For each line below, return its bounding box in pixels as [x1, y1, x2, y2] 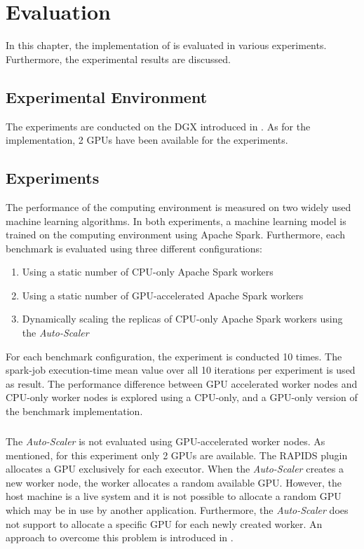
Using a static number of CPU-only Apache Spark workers [22, 264, 274, 279]
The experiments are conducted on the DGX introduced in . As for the [6, 118, 311, 133]
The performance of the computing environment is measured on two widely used [6, 199, 351, 214]
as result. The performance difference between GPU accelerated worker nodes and [6, 376, 358, 391]
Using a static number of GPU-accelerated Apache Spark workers [22, 287, 304, 302]
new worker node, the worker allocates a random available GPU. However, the [6, 475, 342, 489]
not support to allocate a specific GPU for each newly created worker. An [6, 516, 323, 531]
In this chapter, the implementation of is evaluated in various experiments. [6, 38, 327, 53]
